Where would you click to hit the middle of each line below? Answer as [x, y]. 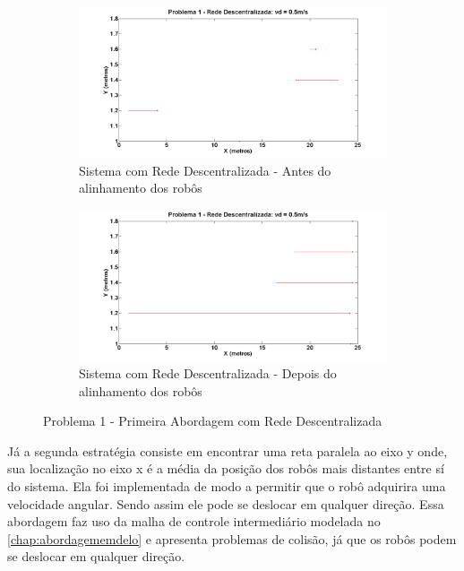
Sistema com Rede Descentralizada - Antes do [205, 170]
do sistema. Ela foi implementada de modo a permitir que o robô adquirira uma [227, 485]
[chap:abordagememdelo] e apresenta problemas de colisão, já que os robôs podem [232, 538]
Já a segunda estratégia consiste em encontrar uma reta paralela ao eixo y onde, [228, 450]
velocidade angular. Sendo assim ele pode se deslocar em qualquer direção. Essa [226, 503]
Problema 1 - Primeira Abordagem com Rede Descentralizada [213, 421]
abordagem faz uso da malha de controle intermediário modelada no [194, 521]
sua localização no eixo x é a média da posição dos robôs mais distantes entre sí [226, 468]
